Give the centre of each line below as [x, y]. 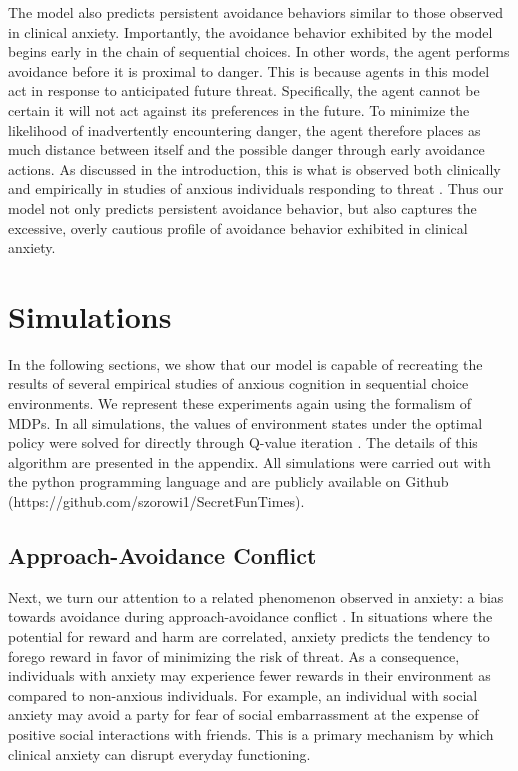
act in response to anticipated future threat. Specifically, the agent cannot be [244, 90]
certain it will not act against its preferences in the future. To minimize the [239, 109]
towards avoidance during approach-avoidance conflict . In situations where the [250, 616]
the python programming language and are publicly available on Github [228, 481]
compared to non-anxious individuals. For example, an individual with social [243, 694]
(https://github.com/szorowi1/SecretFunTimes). [156, 501]
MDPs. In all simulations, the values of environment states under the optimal [245, 422]
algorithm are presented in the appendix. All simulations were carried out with [249, 461]
